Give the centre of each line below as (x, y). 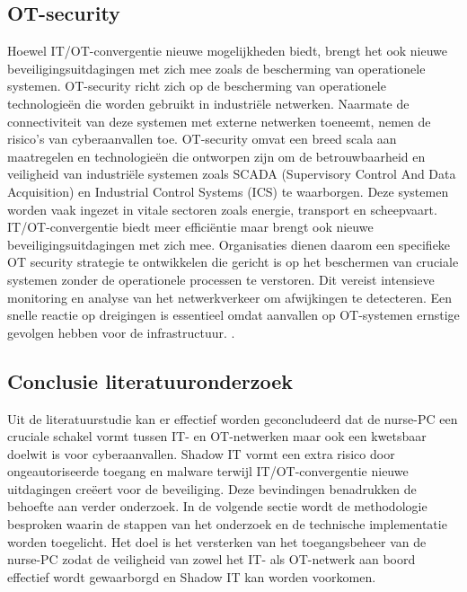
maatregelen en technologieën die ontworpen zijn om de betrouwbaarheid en (216, 156)
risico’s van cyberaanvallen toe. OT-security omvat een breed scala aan (202, 139)
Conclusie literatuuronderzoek (150, 380)
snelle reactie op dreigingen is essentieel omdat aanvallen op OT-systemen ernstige (233, 315)
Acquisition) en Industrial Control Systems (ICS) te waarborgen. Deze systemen (228, 191)
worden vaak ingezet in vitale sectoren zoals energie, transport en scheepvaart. (222, 209)
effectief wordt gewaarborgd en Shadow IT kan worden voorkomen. (192, 576)
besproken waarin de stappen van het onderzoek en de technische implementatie (227, 524)
